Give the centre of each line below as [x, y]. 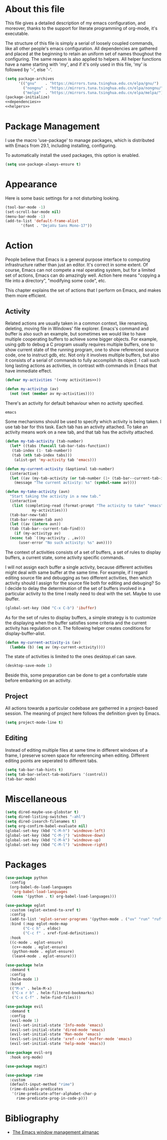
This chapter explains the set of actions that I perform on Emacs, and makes [83, 290]
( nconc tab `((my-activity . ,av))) [47, 538]
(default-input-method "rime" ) [42, 1084]
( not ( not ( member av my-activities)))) [52, 394]
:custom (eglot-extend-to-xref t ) [45, 910]
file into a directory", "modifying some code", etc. [56, 281]
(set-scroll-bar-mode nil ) [33, 212]
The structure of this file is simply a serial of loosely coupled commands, [80, 43]
